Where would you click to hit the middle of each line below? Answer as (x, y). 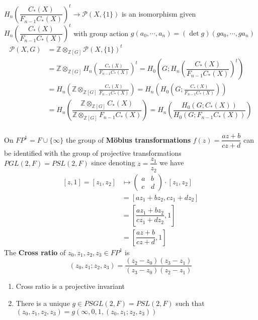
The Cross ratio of (35, 252)
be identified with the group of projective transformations (93, 152)
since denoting (113, 163)
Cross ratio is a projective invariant (70, 286)
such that (190, 303)
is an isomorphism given (159, 13)
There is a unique (43, 303)
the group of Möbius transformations (128, 139)
